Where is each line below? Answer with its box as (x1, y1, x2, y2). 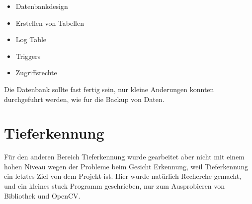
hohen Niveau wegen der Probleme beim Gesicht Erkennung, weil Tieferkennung (4, 161, 249, 171)
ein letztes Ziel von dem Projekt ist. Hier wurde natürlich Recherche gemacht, (4, 171, 242, 181)
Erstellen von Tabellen (15, 17, 84, 28)
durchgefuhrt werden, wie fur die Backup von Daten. (4, 94, 165, 104)
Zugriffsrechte (15, 67, 57, 78)
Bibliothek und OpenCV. (4, 190, 81, 201)
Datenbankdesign (15, 1, 68, 11)
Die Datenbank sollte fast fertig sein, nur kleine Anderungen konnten (4, 84, 214, 94)
